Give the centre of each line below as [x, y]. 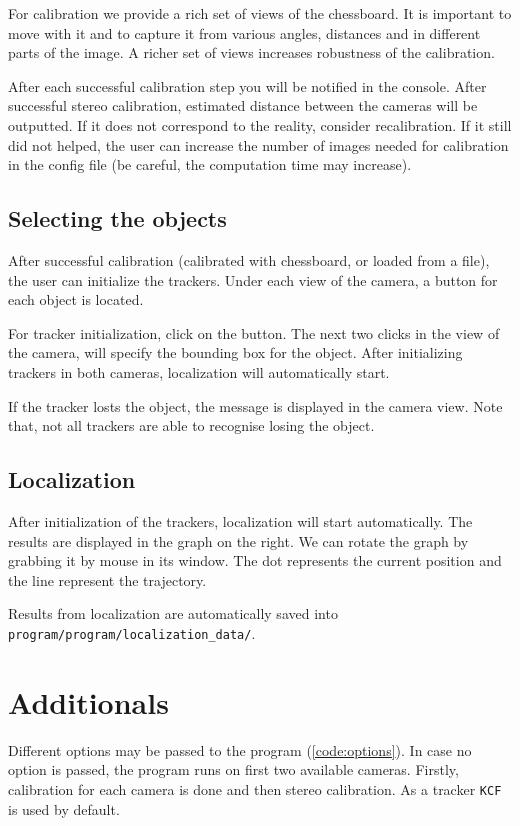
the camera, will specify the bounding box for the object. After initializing [235, 352]
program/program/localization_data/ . [132, 632]
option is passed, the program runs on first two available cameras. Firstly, [233, 769]
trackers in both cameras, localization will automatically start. [199, 371]
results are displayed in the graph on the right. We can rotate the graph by [238, 540]
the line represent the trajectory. [107, 579]
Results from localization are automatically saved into [173, 613]
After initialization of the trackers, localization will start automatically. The [240, 520]
